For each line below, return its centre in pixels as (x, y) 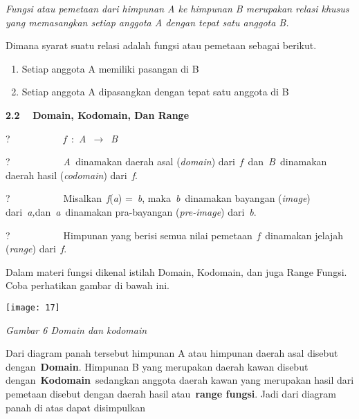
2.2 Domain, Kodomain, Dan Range (98, 114)
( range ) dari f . (36, 249)
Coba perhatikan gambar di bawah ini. (88, 285)
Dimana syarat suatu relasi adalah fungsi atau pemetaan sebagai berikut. (161, 45)
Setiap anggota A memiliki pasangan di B (110, 68)
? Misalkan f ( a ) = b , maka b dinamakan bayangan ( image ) (158, 198)
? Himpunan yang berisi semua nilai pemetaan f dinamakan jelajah (175, 235)
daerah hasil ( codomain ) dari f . (72, 175)
